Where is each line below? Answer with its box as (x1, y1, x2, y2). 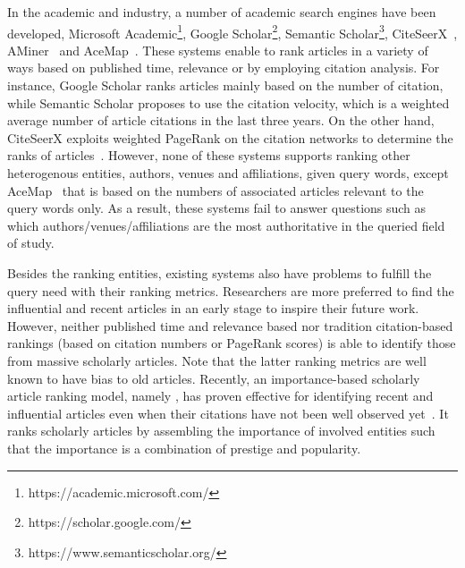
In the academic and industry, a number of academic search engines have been (7, 3, 436, 21)
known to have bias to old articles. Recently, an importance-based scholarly (7, 369, 420, 387)
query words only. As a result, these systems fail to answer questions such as (7, 199, 427, 217)
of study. (7, 233, 55, 252)
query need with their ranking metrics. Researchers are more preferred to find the (7, 281, 454, 300)
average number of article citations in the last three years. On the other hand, (7, 111, 435, 130)
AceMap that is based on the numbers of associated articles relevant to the (7, 181, 424, 199)
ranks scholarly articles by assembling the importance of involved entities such (7, 421, 435, 440)
